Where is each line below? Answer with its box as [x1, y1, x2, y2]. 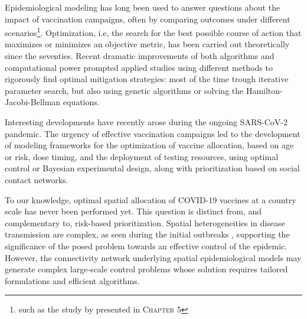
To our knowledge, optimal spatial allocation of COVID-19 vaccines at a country [5, 193, 296, 206]
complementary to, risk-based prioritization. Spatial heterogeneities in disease [5, 216, 285, 229]
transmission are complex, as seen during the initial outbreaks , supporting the [5, 228, 290, 240]
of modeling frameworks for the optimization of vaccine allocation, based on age [5, 139, 294, 151]
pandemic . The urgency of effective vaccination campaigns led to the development [5, 127, 301, 139]
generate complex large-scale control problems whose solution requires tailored [5, 263, 288, 275]
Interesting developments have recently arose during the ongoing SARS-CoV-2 [5, 116, 288, 128]
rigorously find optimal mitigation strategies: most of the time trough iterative [5, 73, 289, 85]
